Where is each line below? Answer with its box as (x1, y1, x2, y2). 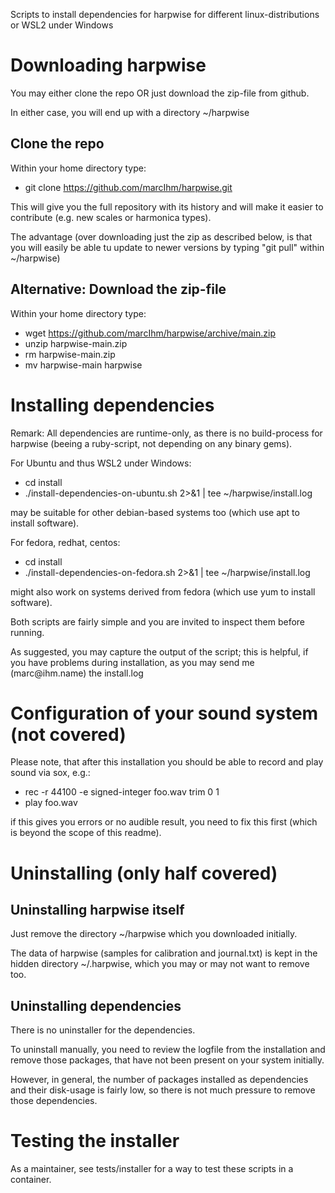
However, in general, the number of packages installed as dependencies (10, 1074, 309, 1086)
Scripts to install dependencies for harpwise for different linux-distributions (10, 9, 320, 20)
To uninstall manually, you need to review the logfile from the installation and (10, 1044, 326, 1056)
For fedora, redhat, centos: (10, 536, 121, 548)
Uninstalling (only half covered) (10, 862, 278, 884)
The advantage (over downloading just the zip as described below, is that (10, 230, 313, 243)
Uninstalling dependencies (10, 997, 182, 1014)
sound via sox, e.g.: (10, 767, 91, 779)
